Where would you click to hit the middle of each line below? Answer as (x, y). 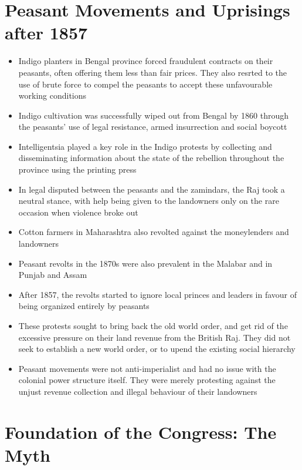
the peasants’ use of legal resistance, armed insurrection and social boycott (153, 127)
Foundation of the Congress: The (141, 432)
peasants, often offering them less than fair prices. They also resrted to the (153, 72)
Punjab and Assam (53, 275)
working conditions (52, 95)
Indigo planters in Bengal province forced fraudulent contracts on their (146, 61)
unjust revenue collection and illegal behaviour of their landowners (138, 391)
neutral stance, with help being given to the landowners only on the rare (149, 201)
